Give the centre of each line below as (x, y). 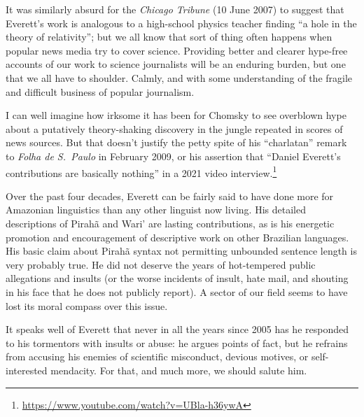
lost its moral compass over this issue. (87, 305)
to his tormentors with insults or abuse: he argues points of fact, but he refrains (177, 342)
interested (27, 370)
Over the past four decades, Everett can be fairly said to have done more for (170, 196)
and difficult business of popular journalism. (100, 91)
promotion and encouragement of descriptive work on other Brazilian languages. (177, 237)
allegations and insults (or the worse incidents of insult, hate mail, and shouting (177, 278)
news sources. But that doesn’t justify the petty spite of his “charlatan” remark (176, 142)
